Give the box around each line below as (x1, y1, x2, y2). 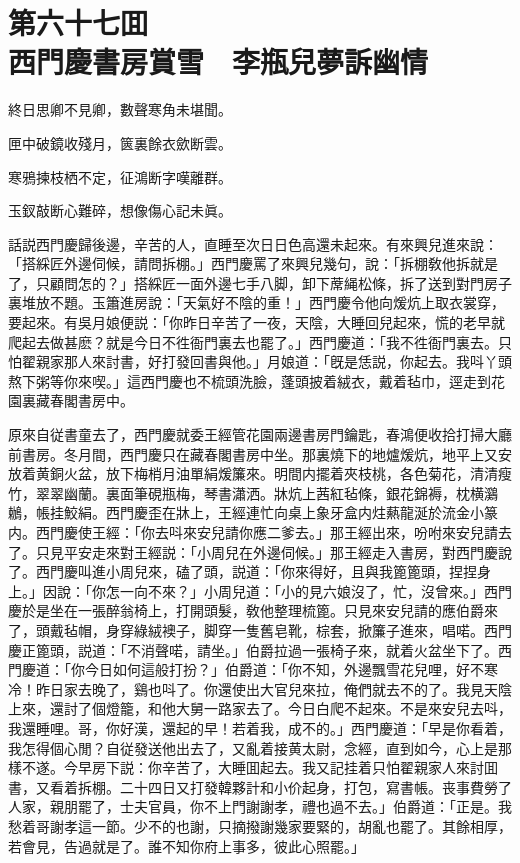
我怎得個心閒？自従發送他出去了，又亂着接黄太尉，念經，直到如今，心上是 (8, 737, 498, 758)
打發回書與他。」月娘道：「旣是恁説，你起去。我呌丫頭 (161, 351, 512, 372)
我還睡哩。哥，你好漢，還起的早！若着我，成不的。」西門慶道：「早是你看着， (8, 717, 512, 738)
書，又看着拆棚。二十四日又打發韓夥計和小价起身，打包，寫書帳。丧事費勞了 (8, 776, 512, 797)
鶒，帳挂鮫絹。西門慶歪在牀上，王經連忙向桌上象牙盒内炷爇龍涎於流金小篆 (8, 502, 498, 523)
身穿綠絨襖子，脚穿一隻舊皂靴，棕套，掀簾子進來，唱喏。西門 (105, 619, 512, 640)
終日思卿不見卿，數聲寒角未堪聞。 (8, 99, 232, 120)
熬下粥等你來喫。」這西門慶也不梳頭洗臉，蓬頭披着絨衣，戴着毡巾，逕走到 (8, 370, 491, 391)
